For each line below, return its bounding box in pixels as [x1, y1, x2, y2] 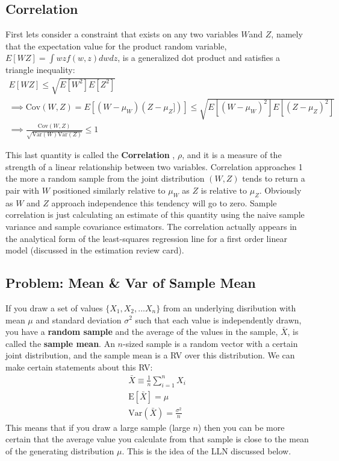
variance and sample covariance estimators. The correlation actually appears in [5, 220, 297, 232]
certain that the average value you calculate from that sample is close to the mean [5, 433, 309, 445]
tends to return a [242, 172, 305, 185]
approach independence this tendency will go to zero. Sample [51, 196, 277, 209]
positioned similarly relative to [52, 183, 166, 196]
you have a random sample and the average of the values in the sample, [5, 325, 278, 338]
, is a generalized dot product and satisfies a [117, 51, 281, 64]
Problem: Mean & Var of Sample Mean [5, 273, 256, 292]
